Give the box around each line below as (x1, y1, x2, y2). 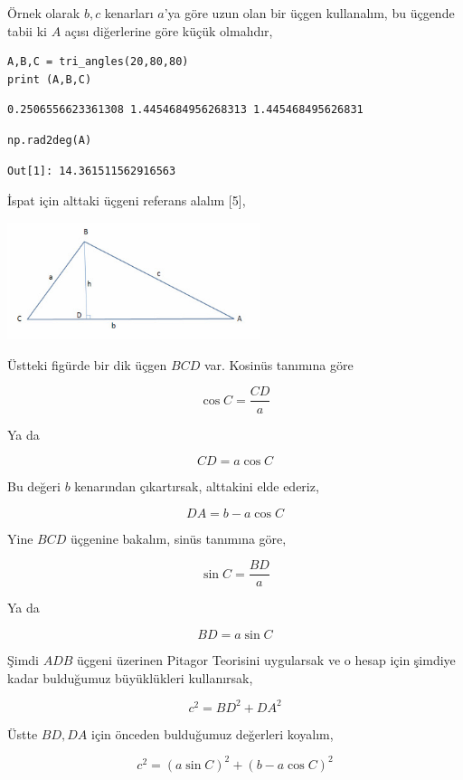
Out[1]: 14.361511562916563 (7, 164, 176, 177)
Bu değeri (7, 477, 61, 496)
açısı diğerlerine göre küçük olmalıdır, (64, 21, 273, 40)
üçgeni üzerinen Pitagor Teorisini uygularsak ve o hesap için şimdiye (77, 650, 456, 669)
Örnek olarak (7, 4, 80, 22)
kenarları (104, 4, 154, 22)
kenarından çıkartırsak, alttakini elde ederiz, (74, 477, 319, 496)
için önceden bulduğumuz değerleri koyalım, (91, 724, 334, 743)
